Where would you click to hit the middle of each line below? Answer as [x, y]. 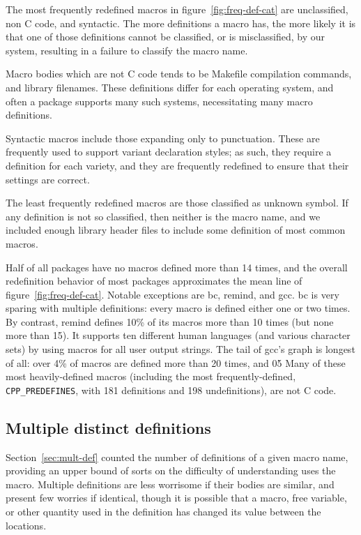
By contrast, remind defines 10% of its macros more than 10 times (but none [170, 321]
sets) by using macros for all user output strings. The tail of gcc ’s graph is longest [180, 349]
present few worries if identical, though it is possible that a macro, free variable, [176, 498]
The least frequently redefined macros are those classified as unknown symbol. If [177, 203]
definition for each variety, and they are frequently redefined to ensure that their [177, 165]
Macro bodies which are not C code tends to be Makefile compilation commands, [179, 74]
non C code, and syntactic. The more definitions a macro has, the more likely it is [181, 23]
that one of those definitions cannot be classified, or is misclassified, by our [166, 37]
